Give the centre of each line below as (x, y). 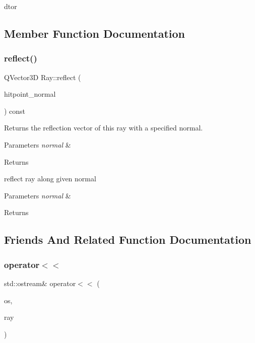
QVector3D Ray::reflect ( (43, 77)
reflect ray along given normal (50, 179)
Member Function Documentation (95, 33)
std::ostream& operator (40, 283)
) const (15, 111)
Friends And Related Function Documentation (128, 239)
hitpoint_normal (30, 94)
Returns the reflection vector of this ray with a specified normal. (104, 128)
